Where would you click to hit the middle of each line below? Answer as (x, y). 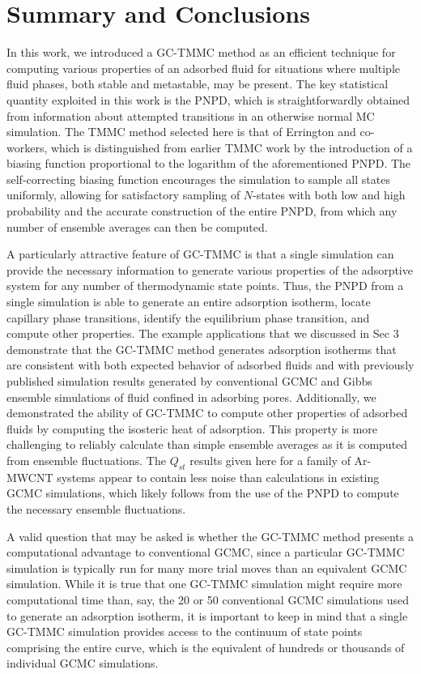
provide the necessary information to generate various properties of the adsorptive (210, 269)
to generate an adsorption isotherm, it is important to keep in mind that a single (207, 615)
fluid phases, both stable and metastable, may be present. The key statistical (198, 84)
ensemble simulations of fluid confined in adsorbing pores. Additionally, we (191, 397)
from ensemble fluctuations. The (86, 460)
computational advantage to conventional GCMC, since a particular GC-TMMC (206, 552)
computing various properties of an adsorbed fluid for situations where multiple (204, 68)
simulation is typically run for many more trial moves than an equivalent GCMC (207, 567)
